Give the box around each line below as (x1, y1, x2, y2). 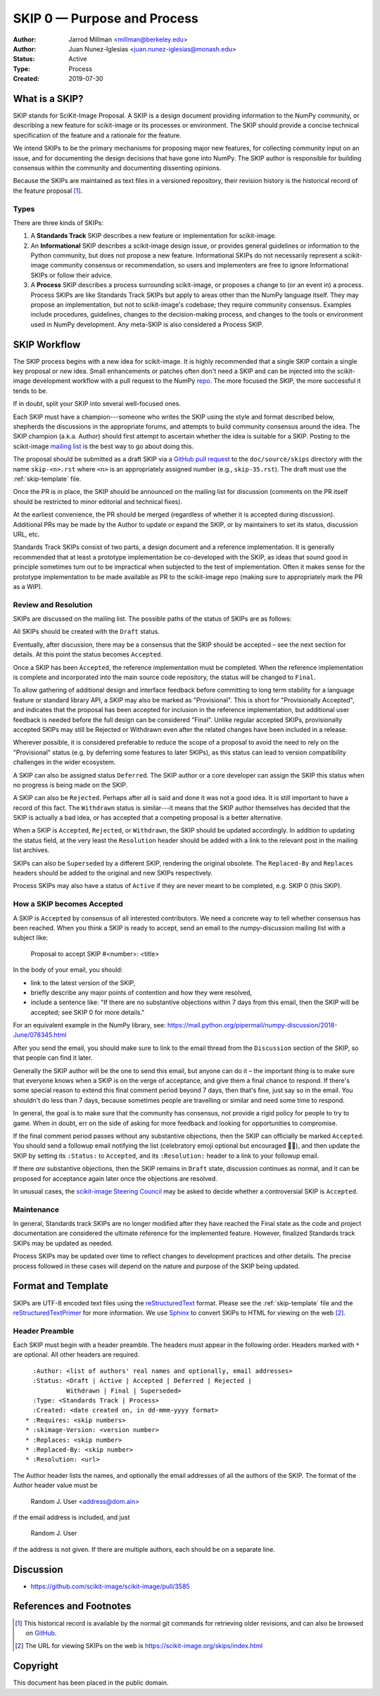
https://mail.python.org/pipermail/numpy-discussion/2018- (167, 1021, 338, 1030)
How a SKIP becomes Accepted (13, 899, 123, 909)
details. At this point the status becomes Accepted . (13, 650, 163, 659)
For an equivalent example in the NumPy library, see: (13, 1021, 166, 1030)
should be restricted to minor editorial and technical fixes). (13, 497, 183, 506)
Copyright (13, 1660, 59, 1672)
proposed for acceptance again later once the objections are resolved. (13, 1174, 217, 1182)
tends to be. (13, 386, 49, 395)
